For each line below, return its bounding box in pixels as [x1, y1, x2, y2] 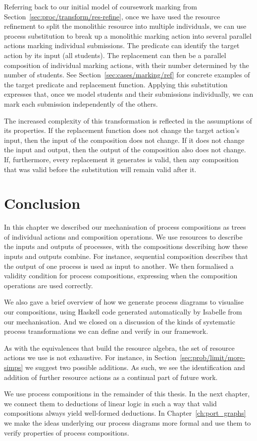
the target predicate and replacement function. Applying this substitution [4, 79, 228, 89]
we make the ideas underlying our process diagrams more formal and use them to [4, 417, 251, 428]
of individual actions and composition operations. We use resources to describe [4, 231, 243, 242]
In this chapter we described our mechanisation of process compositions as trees [4, 222, 246, 232]
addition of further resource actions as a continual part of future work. [4, 372, 218, 382]
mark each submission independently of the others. [4, 98, 158, 109]
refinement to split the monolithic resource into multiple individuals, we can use [4, 21, 247, 31]
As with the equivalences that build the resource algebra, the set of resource [4, 342, 235, 353]
